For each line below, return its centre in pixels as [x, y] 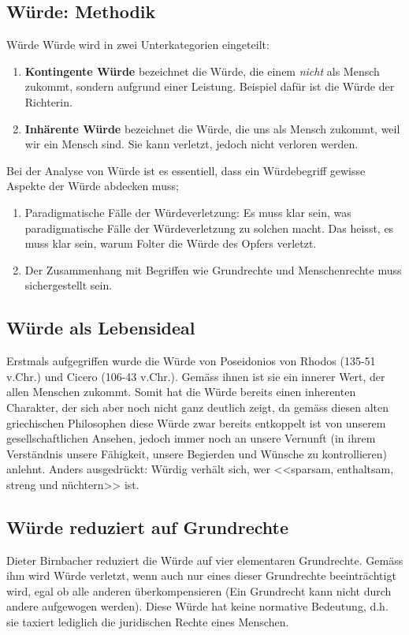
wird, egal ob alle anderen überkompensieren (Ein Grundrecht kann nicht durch [199, 590]
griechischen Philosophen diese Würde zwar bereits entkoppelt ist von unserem [196, 422]
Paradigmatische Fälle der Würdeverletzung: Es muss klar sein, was [188, 212]
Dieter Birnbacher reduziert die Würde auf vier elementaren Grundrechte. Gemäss [205, 560]
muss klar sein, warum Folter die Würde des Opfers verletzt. [171, 243]
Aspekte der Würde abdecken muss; [93, 186]
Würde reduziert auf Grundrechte [147, 527]
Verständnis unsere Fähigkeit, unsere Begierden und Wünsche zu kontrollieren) [197, 453]
